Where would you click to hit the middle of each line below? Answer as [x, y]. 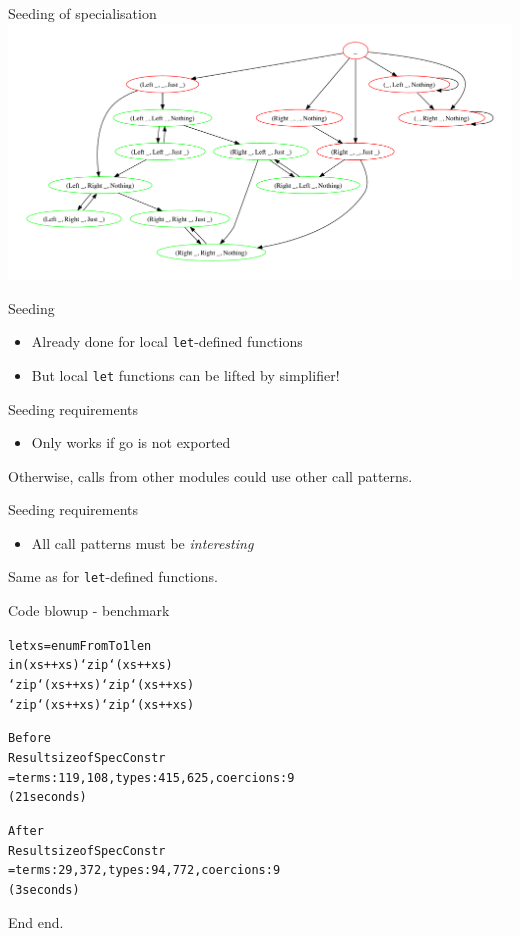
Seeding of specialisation [82, 13]
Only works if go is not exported [131, 442]
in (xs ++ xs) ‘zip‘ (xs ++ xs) [90, 665]
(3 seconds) [44, 889]
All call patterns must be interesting [142, 542]
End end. [36, 921]
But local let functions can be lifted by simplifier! [185, 374]
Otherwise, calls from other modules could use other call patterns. [210, 475]
